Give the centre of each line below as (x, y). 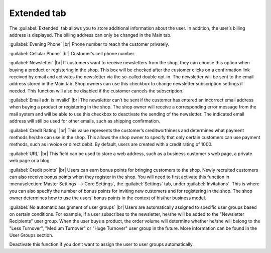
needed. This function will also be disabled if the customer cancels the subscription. (96, 91)
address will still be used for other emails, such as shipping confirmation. (85, 121)
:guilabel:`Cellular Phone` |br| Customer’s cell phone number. (72, 53)
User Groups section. (31, 235)
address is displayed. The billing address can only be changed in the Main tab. (90, 35)
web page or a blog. (30, 161)
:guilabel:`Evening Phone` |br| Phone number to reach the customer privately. (89, 44)
